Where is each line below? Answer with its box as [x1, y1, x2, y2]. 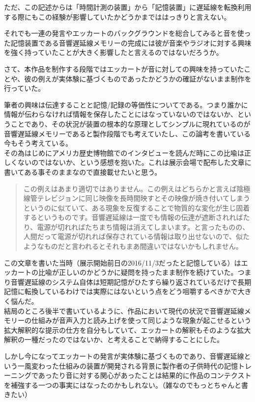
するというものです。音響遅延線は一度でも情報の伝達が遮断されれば [23, 212, 243, 222]
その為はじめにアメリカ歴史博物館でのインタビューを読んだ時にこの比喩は [4, 147, 245, 158]
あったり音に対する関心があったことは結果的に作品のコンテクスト [38, 370, 252, 380]
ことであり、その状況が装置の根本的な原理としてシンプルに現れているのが [10, 118, 251, 129]
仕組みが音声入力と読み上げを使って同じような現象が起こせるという [31, 315, 252, 325]
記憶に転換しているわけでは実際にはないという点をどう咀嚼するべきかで [4, 286, 238, 296]
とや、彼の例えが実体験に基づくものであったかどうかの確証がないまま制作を [4, 73, 252, 83]
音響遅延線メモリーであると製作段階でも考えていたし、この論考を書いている [4, 128, 251, 138]
